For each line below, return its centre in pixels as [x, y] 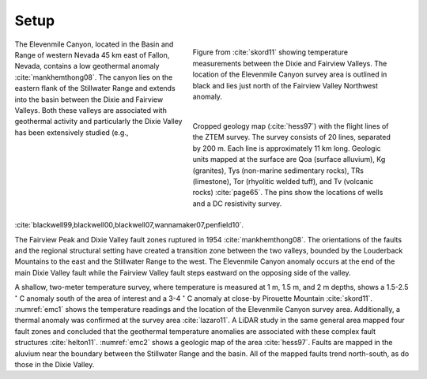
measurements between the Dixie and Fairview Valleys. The [290, 63]
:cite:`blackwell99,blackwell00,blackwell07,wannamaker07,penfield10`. [129, 225]
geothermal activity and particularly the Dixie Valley [98, 122]
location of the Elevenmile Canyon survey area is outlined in [290, 74]
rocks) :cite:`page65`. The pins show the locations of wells [288, 193]
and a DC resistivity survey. [237, 203]
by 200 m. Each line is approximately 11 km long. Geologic [287, 148]
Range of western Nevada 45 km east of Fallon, [92, 54]
